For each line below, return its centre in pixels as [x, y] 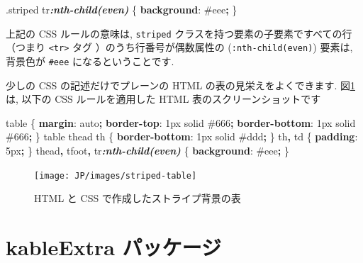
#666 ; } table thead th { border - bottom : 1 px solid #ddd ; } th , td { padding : [182, 136]
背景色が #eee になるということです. [90, 61]
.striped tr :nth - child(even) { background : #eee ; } [122, 9]
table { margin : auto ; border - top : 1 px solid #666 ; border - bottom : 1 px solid [181, 122]
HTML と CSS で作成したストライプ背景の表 [138, 198]
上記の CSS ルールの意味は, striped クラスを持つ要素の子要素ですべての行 [179, 33]
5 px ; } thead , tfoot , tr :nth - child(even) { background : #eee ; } [147, 150]
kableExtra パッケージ [114, 246]
